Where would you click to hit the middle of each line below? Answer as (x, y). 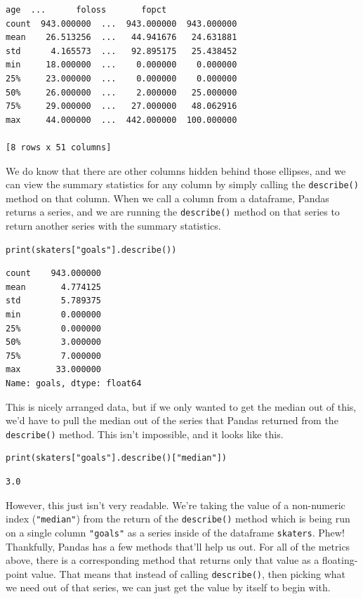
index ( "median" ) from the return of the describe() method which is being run (178, 519)
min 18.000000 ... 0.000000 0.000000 (121, 65)
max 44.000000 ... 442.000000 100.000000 (121, 120)
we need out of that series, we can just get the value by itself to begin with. (168, 587)
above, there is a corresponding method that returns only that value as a (163, 560)
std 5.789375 (54, 301)
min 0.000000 (54, 315)
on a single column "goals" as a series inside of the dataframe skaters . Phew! (175, 532)
